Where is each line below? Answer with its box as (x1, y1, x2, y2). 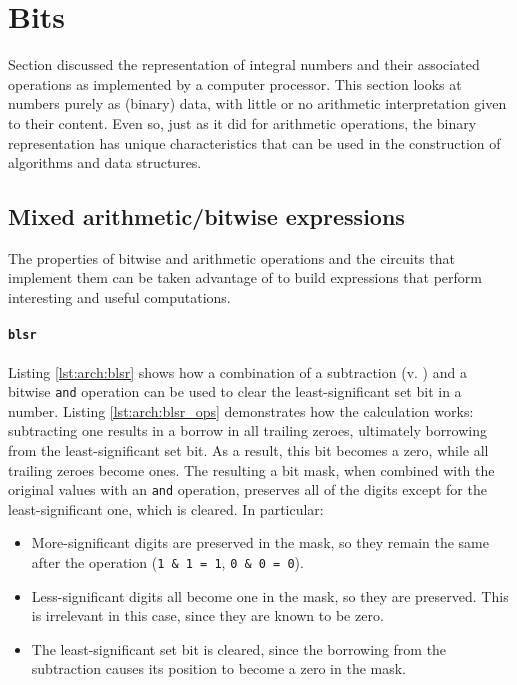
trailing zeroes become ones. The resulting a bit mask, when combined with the (8, 459, 495, 480)
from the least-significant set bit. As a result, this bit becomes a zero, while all (8, 439, 489, 460)
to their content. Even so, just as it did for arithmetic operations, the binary (8, 112, 477, 133)
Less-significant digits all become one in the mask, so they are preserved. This (31, 585, 509, 606)
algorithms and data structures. (8, 152, 202, 173)
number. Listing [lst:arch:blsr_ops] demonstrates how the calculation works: (8, 400, 474, 421)
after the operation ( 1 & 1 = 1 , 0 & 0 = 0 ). (31, 552, 304, 572)
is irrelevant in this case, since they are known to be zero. (31, 605, 384, 626)
